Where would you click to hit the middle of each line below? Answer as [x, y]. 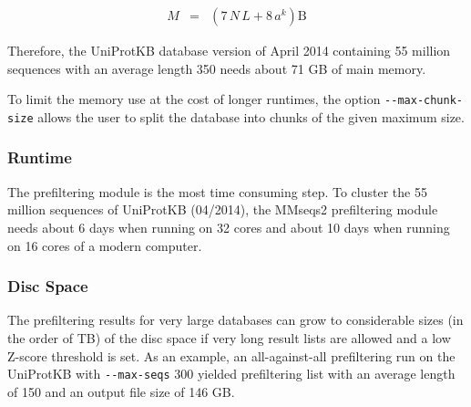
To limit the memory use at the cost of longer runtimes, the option [194, 99]
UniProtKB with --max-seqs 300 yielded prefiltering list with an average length [231, 374]
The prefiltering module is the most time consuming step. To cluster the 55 [217, 191]
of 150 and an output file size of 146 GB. [121, 391]
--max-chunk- [424, 101]
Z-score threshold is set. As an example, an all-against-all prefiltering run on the [231, 355]
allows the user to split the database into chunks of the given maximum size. [251, 116]
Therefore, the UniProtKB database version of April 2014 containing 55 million [229, 51]
